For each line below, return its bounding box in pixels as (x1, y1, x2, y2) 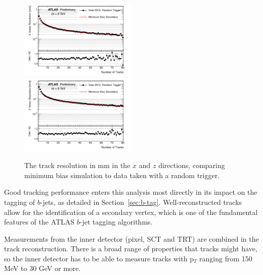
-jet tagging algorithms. (79, 216, 153, 227)
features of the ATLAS (4, 216, 75, 227)
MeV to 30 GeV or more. (4, 263, 81, 273)
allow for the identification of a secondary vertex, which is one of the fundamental (4, 206, 258, 217)
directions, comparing (158, 160, 225, 171)
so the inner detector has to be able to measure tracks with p (4, 253, 194, 263)
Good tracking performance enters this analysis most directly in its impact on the (4, 187, 257, 197)
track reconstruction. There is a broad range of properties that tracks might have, (4, 243, 257, 254)
